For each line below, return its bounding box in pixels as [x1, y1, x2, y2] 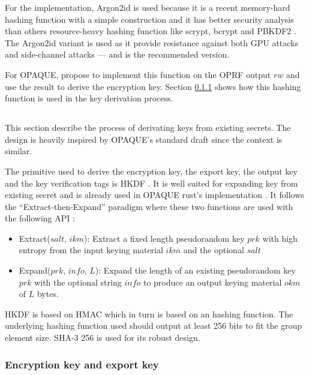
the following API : [5, 212, 75, 224]
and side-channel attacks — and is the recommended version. [5, 48, 230, 61]
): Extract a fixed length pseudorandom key [84, 232, 245, 244]
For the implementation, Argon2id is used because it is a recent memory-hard [5, 1, 290, 13]
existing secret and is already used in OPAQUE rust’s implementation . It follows [5, 188, 304, 201]
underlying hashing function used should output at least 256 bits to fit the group [5, 319, 302, 332]
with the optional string [34, 275, 122, 288]
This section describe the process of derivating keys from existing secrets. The [5, 121, 291, 134]
